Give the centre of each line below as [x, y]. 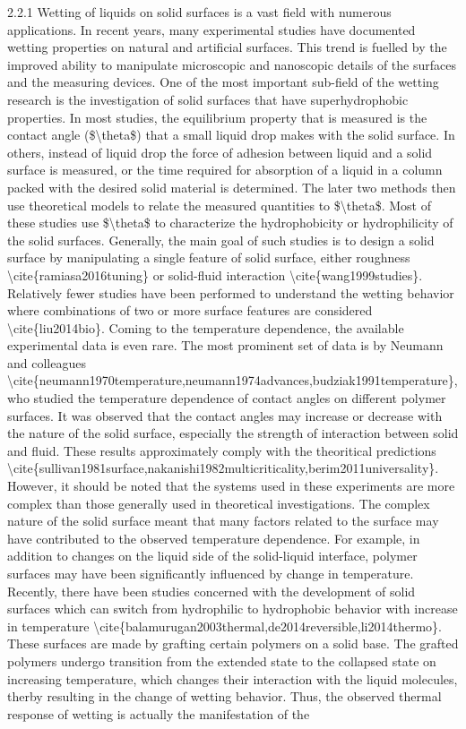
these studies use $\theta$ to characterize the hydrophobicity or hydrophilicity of [230, 223]
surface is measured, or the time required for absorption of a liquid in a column [225, 170]
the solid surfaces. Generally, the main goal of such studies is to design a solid [221, 240]
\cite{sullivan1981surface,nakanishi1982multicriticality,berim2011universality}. [223, 468]
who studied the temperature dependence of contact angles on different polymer [227, 398]
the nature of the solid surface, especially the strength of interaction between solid [233, 433]
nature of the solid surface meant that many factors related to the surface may [223, 521]
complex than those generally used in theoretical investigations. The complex [219, 503]
